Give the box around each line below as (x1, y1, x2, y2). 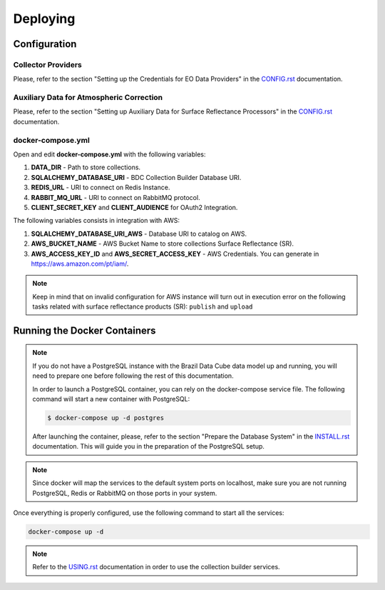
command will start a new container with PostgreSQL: (32, 395, 190, 404)
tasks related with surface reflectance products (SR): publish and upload (32, 302, 253, 311)
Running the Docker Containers (13, 324, 156, 336)
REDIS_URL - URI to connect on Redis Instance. (31, 183, 170, 192)
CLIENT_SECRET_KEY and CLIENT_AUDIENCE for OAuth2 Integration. (31, 203, 238, 211)
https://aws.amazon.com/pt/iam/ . (31, 259, 129, 268)
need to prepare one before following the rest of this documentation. (32, 371, 235, 380)
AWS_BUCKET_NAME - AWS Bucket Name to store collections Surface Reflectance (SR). (31, 239, 294, 248)
